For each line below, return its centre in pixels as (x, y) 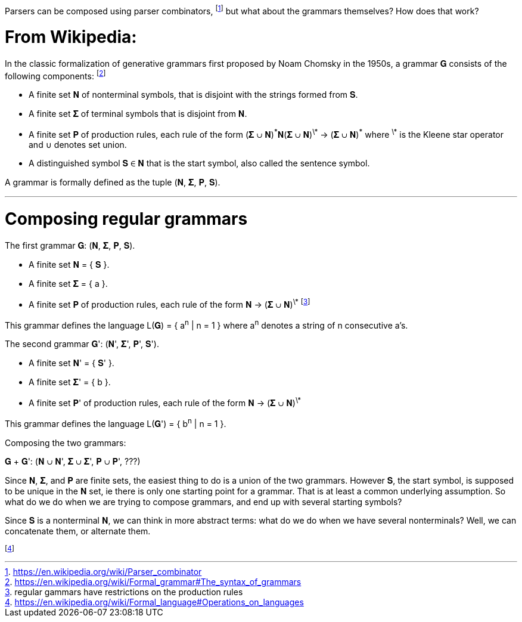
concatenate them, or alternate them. (78, 531)
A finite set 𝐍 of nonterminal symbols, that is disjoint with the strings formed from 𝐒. (193, 94)
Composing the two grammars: (66, 442)
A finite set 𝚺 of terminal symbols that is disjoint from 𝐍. (138, 113)
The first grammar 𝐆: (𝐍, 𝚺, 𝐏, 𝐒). (70, 245)
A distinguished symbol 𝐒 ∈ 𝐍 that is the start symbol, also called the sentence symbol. (199, 163)
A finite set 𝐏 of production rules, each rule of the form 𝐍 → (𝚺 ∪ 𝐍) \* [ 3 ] (170, 303)
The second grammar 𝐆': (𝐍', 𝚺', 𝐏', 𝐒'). (82, 344)
